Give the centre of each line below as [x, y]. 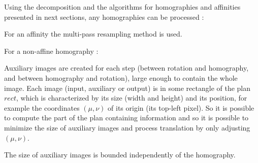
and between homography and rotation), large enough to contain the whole [121, 77]
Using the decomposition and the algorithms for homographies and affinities [122, 7]
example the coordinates [42, 107]
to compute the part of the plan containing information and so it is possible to [126, 118]
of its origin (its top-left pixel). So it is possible [181, 107]
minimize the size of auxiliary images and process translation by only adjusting [127, 127]
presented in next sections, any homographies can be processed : [104, 17]
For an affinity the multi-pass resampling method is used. [93, 34]
